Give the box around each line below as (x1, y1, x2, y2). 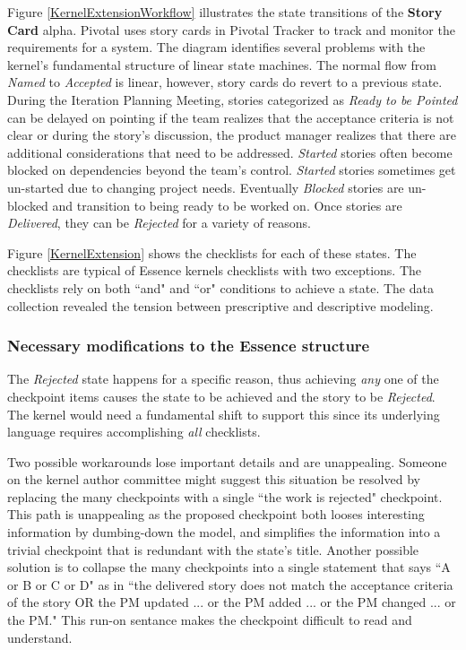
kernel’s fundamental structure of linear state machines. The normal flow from (7, 55, 436, 74)
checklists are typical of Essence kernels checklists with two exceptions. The (7, 261, 422, 280)
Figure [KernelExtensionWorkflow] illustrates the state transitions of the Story (7, 3, 443, 21)
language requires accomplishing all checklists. (7, 422, 261, 441)
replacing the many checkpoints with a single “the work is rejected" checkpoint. (7, 487, 443, 506)
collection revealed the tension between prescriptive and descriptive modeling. (7, 296, 434, 315)
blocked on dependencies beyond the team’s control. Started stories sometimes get (7, 160, 456, 179)
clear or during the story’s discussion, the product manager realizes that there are (7, 126, 456, 144)
